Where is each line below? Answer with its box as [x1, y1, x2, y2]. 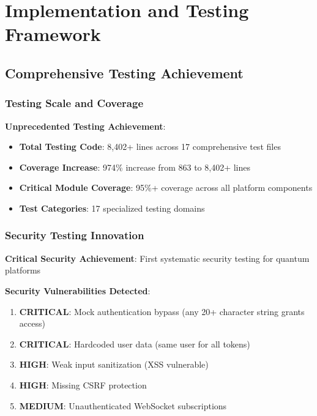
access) [19, 317, 45, 330]
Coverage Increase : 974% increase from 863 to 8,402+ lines [19, 160, 250, 173]
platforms [5, 264, 41, 277]
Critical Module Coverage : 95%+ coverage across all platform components [19, 181, 313, 194]
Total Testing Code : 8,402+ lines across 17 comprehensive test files [19, 140, 281, 153]
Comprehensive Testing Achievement [5, 63, 244, 82]
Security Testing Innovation [5, 228, 144, 243]
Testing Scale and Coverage [5, 95, 144, 111]
